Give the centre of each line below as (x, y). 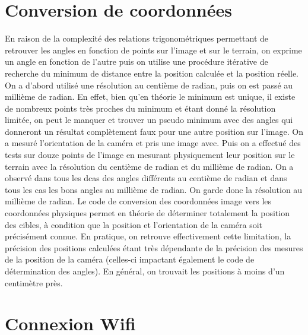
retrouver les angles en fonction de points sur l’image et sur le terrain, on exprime (153, 50)
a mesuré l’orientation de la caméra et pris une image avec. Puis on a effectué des (153, 143)
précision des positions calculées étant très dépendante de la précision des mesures (154, 247)
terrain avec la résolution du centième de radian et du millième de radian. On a (149, 166)
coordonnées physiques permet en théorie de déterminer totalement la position (147, 213)
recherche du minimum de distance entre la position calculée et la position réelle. (152, 73)
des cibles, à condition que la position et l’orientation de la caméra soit (134, 224)
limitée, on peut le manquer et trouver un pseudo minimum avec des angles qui (149, 120)
